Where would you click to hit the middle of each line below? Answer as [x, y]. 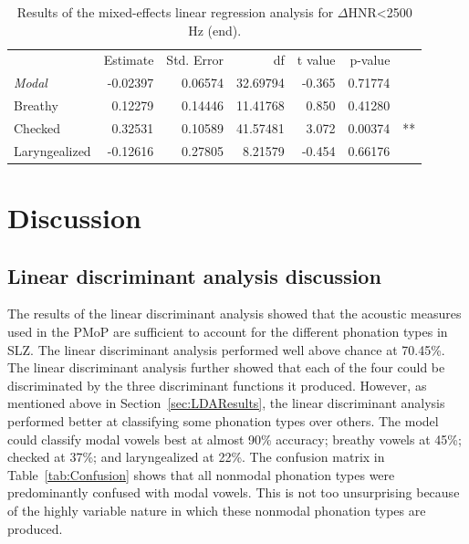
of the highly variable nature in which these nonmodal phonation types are [217, 511]
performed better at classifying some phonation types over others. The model [223, 421]
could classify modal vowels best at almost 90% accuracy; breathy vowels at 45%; [234, 439]
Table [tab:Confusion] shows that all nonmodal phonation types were [201, 474]
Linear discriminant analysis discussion [194, 275]
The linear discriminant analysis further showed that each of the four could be [226, 367]
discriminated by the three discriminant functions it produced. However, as [217, 385]
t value [316, 60]
